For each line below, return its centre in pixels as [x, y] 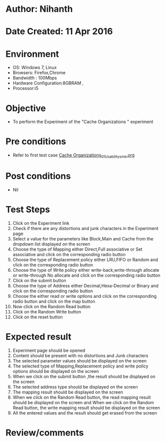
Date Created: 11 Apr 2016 [59, 32]
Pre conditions [36, 142]
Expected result [39, 337]
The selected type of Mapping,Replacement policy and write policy [81, 366]
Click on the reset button [38, 317]
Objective [26, 108]
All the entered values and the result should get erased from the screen [85, 413]
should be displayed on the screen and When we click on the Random [83, 402]
